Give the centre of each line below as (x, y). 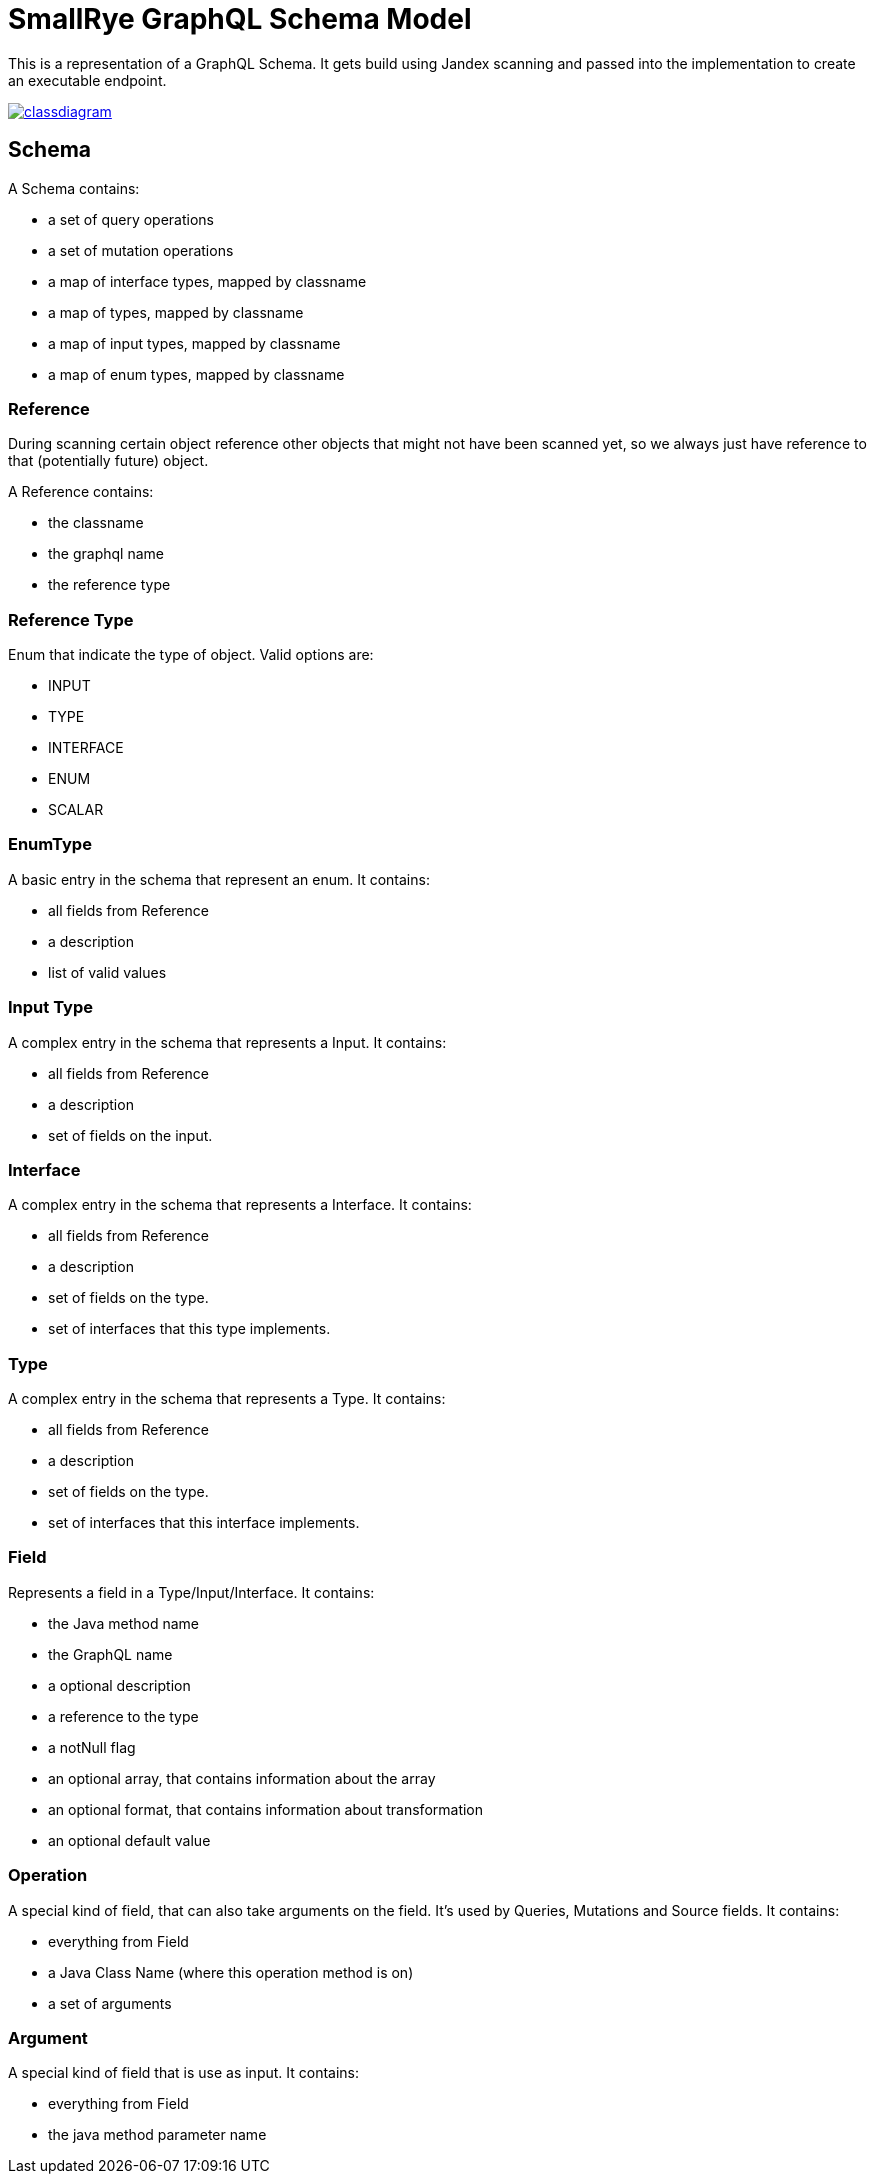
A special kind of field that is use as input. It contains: (184, 2073)
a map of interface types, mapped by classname (207, 281)
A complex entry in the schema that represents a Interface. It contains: (240, 1205)
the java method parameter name (157, 2135)
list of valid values (107, 972)
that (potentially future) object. (108, 461)
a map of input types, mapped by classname (194, 343)
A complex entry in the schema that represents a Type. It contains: (227, 1399)
